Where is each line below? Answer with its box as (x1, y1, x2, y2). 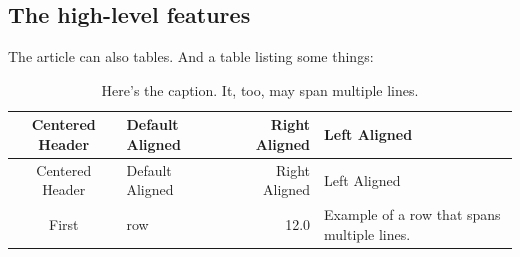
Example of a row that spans (324, 204, 501, 225)
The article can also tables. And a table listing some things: (8, 46, 374, 67)
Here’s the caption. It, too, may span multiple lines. (101, 79, 419, 100)
